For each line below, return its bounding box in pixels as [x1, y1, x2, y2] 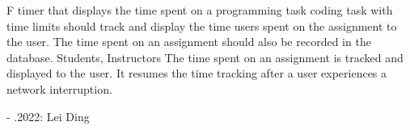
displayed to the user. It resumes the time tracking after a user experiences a [6, 65, 387, 82]
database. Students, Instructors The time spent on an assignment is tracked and [6, 48, 404, 65]
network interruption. [6, 80, 112, 97]
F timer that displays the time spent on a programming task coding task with [6, 2, 393, 18]
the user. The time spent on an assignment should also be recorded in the [6, 33, 371, 50]
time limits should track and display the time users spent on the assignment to [6, 17, 397, 34]
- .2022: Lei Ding [6, 107, 90, 124]
